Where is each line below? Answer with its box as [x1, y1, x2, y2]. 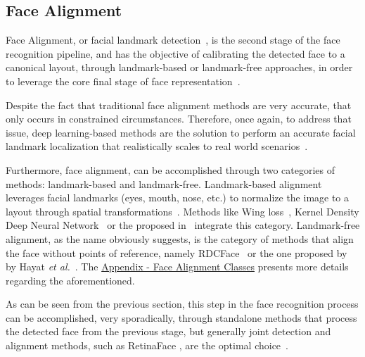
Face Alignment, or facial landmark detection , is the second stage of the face [6, 32, 340, 47]
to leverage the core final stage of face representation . [6, 73, 241, 88]
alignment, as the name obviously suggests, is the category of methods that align [6, 231, 354, 246]
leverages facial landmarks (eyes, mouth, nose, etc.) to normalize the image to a [6, 190, 350, 205]
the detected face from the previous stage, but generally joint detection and [6, 324, 331, 339]
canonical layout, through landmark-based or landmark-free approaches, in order [6, 60, 353, 75]
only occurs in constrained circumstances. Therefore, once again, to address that [6, 111, 352, 126]
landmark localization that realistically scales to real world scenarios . [6, 139, 308, 154]
